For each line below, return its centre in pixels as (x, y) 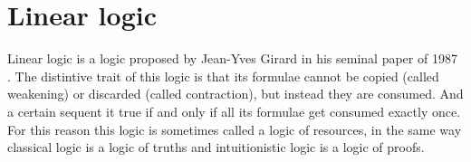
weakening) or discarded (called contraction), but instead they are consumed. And (235, 94)
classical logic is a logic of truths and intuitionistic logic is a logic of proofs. (216, 147)
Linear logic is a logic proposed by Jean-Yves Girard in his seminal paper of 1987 (232, 58)
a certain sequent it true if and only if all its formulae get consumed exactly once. (234, 111)
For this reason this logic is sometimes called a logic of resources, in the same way (235, 129)
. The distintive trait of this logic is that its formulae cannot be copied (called (223, 76)
